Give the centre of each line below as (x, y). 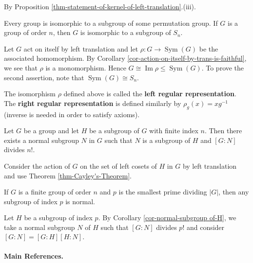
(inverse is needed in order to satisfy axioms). (72, 114)
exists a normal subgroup (41, 140)
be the (209, 48)
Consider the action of (37, 166)
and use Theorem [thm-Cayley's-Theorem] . (68, 175)
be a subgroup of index (58, 218)
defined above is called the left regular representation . (150, 94)
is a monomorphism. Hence (86, 67)
